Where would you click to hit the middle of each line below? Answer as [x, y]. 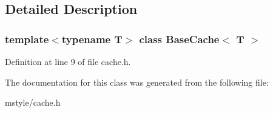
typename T [92, 39]
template [27, 39]
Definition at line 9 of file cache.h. [68, 61]
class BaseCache [179, 39]
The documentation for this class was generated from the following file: [137, 82]
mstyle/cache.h [33, 102]
